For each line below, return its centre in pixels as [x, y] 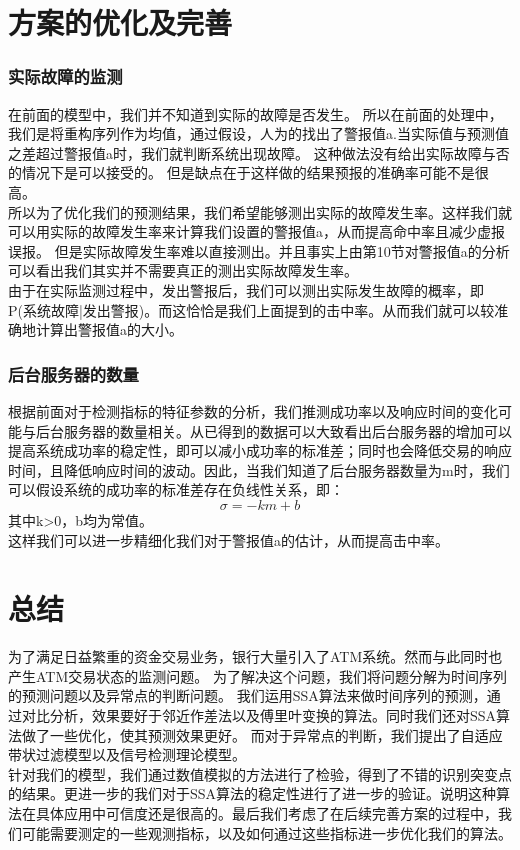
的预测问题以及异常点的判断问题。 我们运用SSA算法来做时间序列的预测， [247, 695]
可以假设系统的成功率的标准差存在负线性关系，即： [176, 489]
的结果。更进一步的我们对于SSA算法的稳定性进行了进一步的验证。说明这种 [252, 793]
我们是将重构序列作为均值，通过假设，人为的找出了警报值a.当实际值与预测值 [258, 133]
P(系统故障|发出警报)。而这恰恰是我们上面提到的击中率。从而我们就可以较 [251, 309]
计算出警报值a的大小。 [109, 329]
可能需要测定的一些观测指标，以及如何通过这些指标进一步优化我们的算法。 [266, 832]
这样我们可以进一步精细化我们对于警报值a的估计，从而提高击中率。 [228, 539]
